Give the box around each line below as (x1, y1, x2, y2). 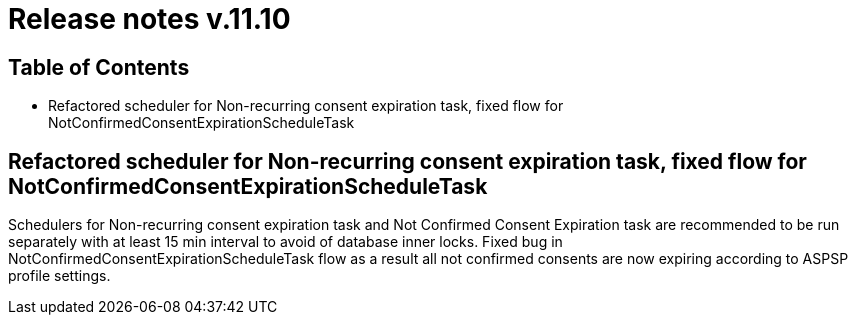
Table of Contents (8, 54, 190, 80)
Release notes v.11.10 (8, 2, 291, 36)
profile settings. (8, 267, 111, 285)
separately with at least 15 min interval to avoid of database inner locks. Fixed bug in (8, 233, 563, 251)
